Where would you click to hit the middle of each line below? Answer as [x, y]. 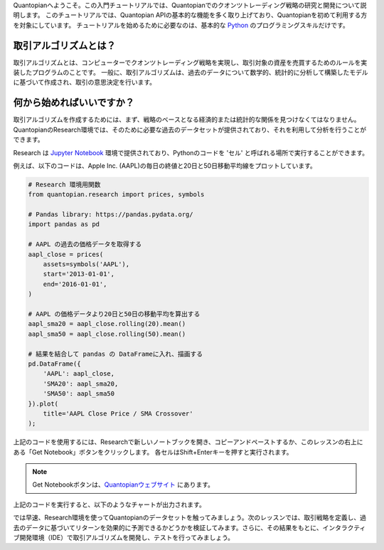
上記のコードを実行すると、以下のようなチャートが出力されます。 [109, 504]
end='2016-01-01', [75, 284]
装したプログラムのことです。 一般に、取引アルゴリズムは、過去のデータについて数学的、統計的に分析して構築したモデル [191, 73]
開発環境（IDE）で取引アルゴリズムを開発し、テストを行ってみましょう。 [127, 538]
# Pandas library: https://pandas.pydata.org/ [111, 215]
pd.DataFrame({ [54, 364]
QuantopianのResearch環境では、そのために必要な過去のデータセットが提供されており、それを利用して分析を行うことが [190, 129]
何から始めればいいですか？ [74, 103]
